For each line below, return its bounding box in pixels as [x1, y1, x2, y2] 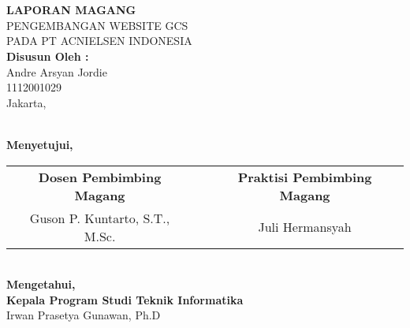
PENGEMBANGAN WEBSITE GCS [6, 17, 188, 33]
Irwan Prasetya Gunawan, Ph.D [6, 307, 161, 323]
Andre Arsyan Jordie [6, 63, 107, 80]
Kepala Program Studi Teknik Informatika [6, 291, 244, 307]
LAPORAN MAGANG [6, 2, 136, 18]
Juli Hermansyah [258, 218, 352, 237]
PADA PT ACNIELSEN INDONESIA [6, 32, 192, 49]
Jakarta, [6, 94, 47, 110]
